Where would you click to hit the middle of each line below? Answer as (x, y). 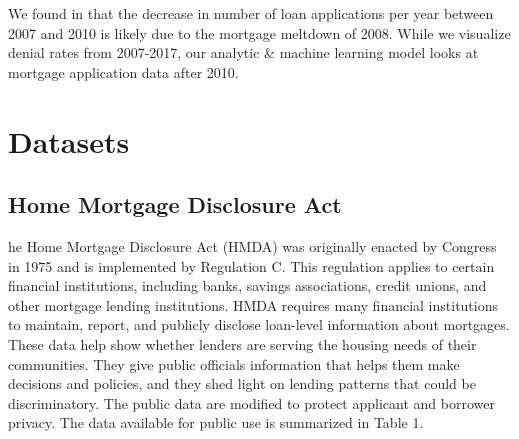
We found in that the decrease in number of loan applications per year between (251, 13)
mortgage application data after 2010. (123, 71)
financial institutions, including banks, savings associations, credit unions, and (247, 285)
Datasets (69, 140)
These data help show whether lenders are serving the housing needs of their (242, 343)
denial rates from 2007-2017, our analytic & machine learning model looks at (243, 52)
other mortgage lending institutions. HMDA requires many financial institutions (253, 304)
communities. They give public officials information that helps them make (234, 363)
